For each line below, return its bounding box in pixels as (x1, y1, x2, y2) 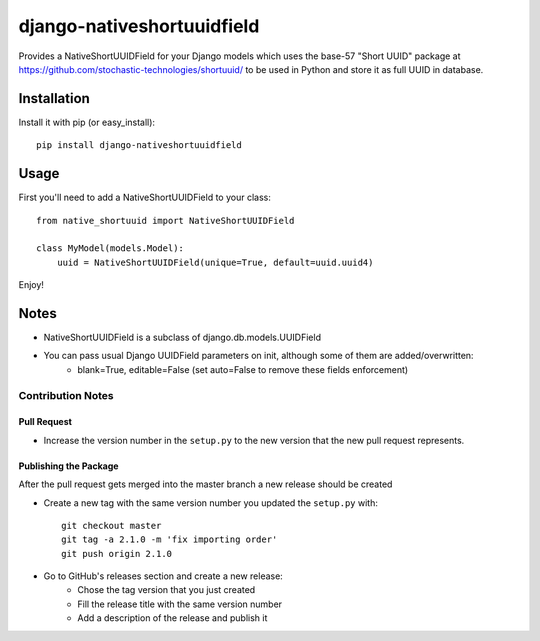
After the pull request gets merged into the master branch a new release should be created (18, 478, 393, 490)
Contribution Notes (18, 388, 114, 402)
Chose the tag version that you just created (77, 584, 256, 596)
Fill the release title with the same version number (77, 598, 283, 610)
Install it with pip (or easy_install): (18, 116, 155, 128)
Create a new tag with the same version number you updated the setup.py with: (43, 496, 379, 509)
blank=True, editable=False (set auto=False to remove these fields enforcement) (77, 363, 409, 375)
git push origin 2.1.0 (61, 548, 173, 559)
